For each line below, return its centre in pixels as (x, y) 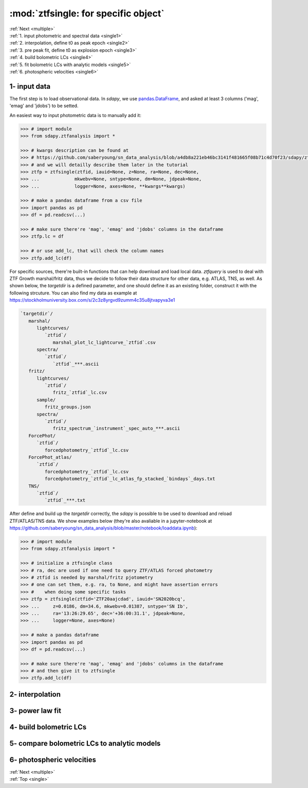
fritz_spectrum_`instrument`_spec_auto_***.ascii (116, 429)
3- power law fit (35, 711)
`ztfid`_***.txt (65, 500)
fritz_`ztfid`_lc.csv (80, 393)
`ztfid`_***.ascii (76, 364)
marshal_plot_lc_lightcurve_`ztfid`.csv (104, 342)
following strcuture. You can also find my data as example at (73, 293)
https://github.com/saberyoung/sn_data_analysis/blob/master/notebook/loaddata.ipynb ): (103, 528)
